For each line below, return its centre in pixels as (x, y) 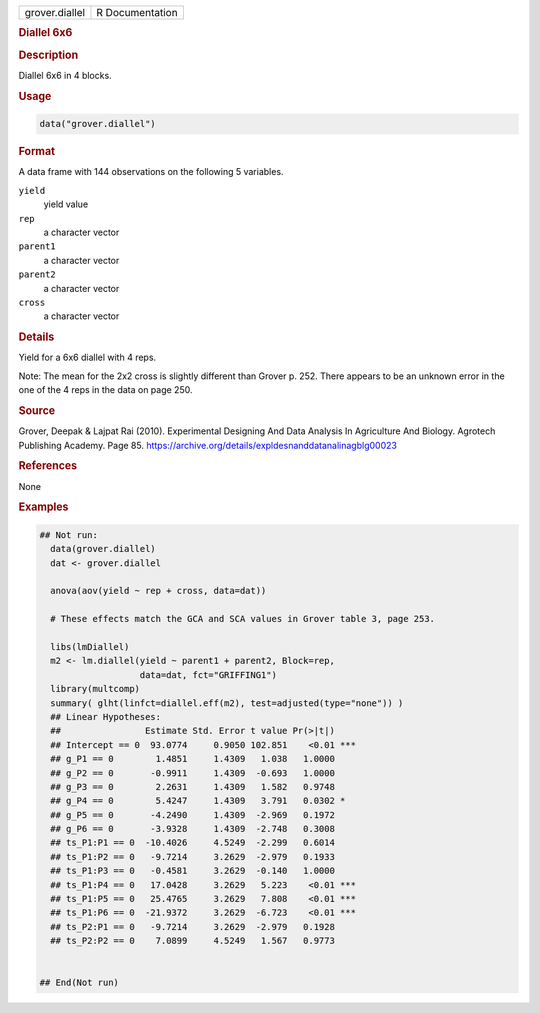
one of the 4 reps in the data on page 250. (105, 390)
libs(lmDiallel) (90, 647)
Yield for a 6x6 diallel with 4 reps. (87, 357)
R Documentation (137, 12)
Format (36, 152)
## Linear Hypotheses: (106, 716)
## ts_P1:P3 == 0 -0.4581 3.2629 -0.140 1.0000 (192, 871)
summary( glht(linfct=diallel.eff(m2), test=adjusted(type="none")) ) (227, 703)
